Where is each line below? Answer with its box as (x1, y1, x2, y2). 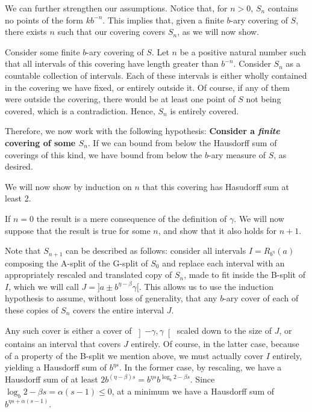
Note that (5, 244, 41, 257)
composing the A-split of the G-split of (5, 256, 148, 269)
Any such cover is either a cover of (5, 324, 132, 336)
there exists (5, 25, 47, 38)
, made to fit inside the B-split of (184, 268, 305, 281)
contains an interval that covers (5, 337, 121, 350)
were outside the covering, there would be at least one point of (5, 93, 236, 105)
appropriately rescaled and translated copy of (5, 268, 172, 281)
